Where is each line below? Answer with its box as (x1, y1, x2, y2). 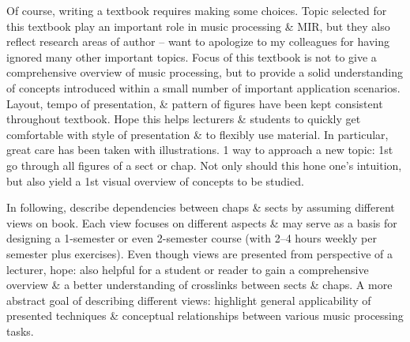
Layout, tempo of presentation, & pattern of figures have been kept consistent (6, 95, 383, 111)
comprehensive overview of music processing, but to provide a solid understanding (6, 64, 403, 81)
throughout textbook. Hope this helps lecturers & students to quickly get (6, 111, 361, 127)
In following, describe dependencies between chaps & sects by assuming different (6, 199, 395, 216)
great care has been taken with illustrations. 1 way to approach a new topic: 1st (6, 141, 393, 158)
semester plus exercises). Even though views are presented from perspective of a (6, 245, 393, 261)
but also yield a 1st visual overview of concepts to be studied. (6, 172, 304, 189)
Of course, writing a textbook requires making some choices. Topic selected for (6, 2, 387, 18)
